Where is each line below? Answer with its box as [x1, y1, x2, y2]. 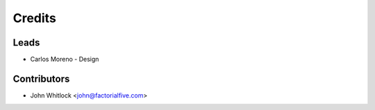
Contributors [12, 73, 70, 84]
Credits [12, 10, 57, 26]
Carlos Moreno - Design [30, 55, 99, 64]
